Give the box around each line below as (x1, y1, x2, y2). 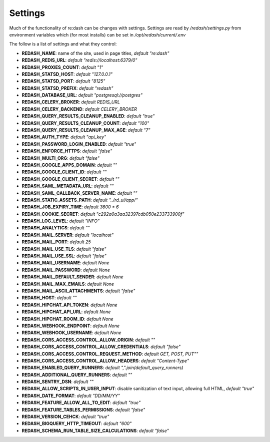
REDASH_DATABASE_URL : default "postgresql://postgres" (21, 92, 142, 98)
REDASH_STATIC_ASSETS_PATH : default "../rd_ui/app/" (21, 197, 138, 203)
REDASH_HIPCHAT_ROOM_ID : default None (21, 316, 113, 322)
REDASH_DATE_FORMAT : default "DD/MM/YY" (21, 393, 120, 399)
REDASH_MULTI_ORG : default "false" (21, 155, 100, 161)
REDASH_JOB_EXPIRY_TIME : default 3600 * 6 (21, 204, 119, 210)
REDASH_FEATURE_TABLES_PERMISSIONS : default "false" (21, 407, 145, 413)
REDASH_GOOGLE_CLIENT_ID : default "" (21, 169, 107, 175)
